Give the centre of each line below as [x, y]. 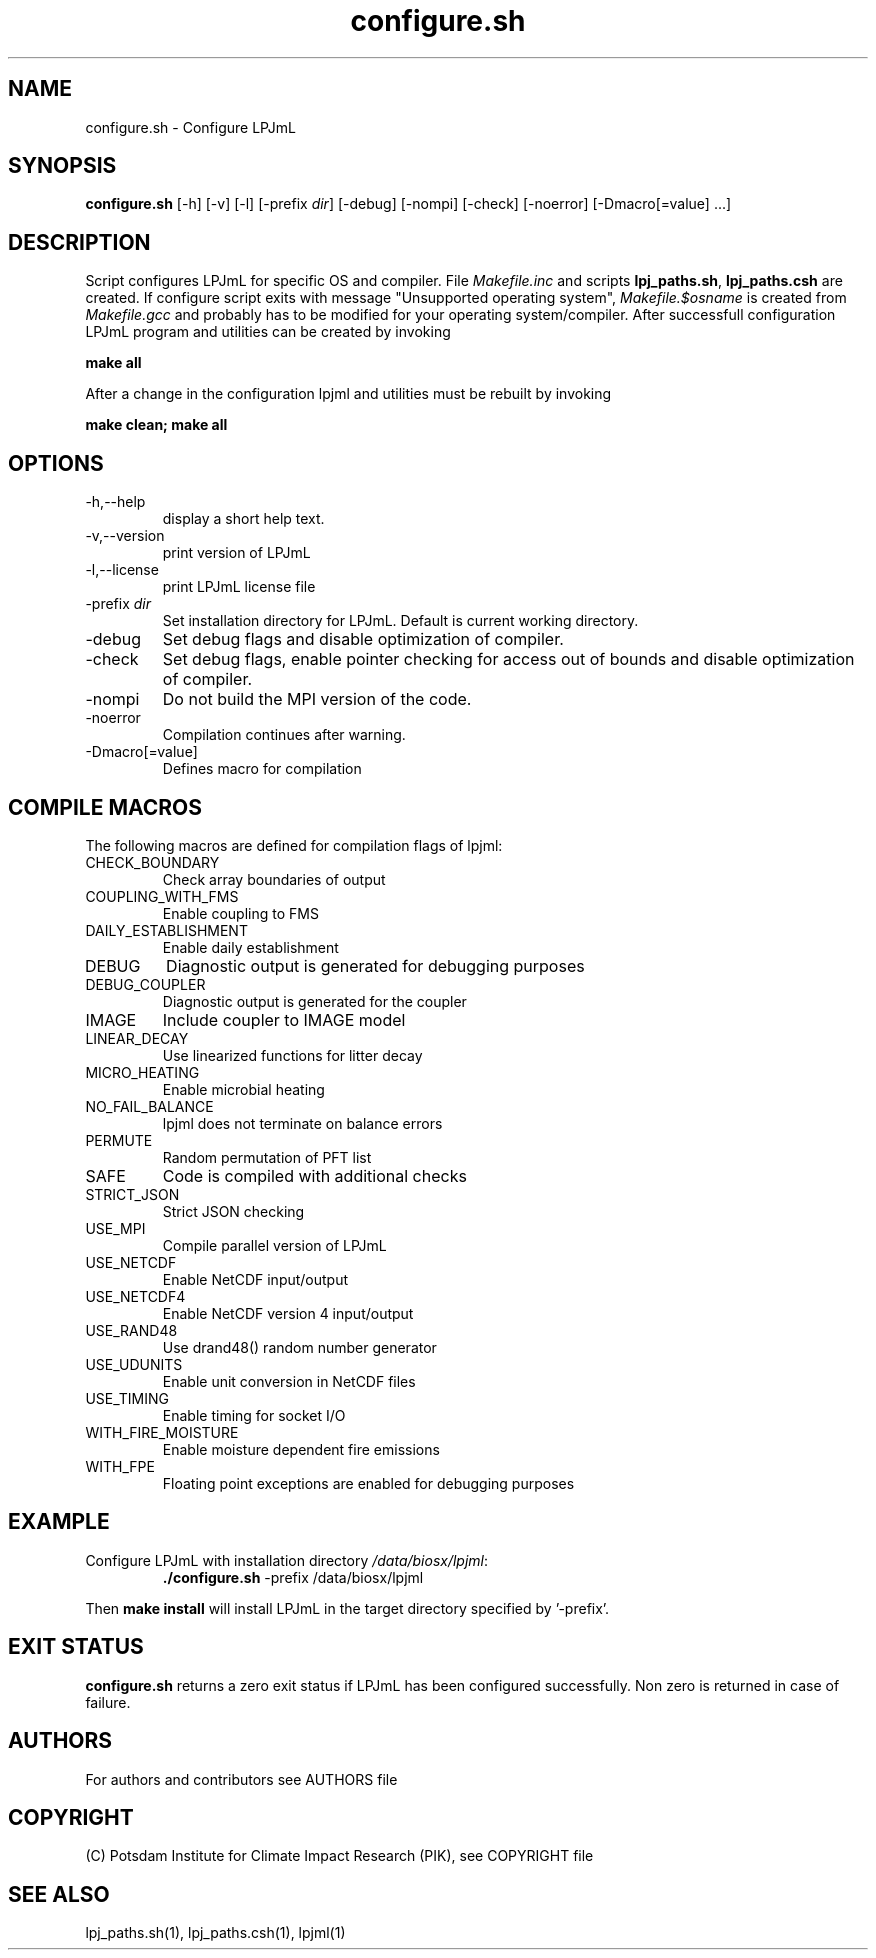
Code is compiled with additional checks [314, 1175]
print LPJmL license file [239, 587]
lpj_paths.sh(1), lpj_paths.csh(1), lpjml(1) [215, 1933]
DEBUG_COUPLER [145, 984]
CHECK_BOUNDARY [152, 862]
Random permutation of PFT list [267, 1157]
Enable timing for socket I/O [254, 1415]
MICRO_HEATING [142, 1072]
